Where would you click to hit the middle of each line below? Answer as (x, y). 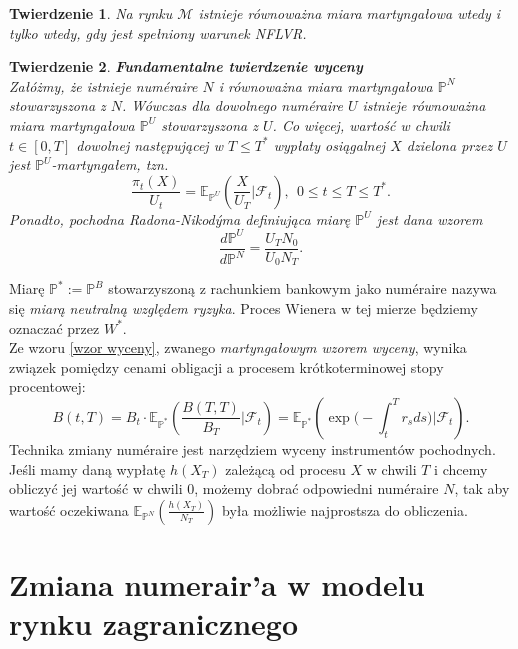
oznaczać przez (54, 327)
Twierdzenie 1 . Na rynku (91, 13)
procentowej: (47, 386)
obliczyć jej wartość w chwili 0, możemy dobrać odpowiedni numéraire (224, 488)
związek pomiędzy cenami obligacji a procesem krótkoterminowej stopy (226, 366)
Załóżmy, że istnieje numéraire (103, 85)
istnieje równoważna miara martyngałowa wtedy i (349, 13)
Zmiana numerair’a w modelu (217, 583)
